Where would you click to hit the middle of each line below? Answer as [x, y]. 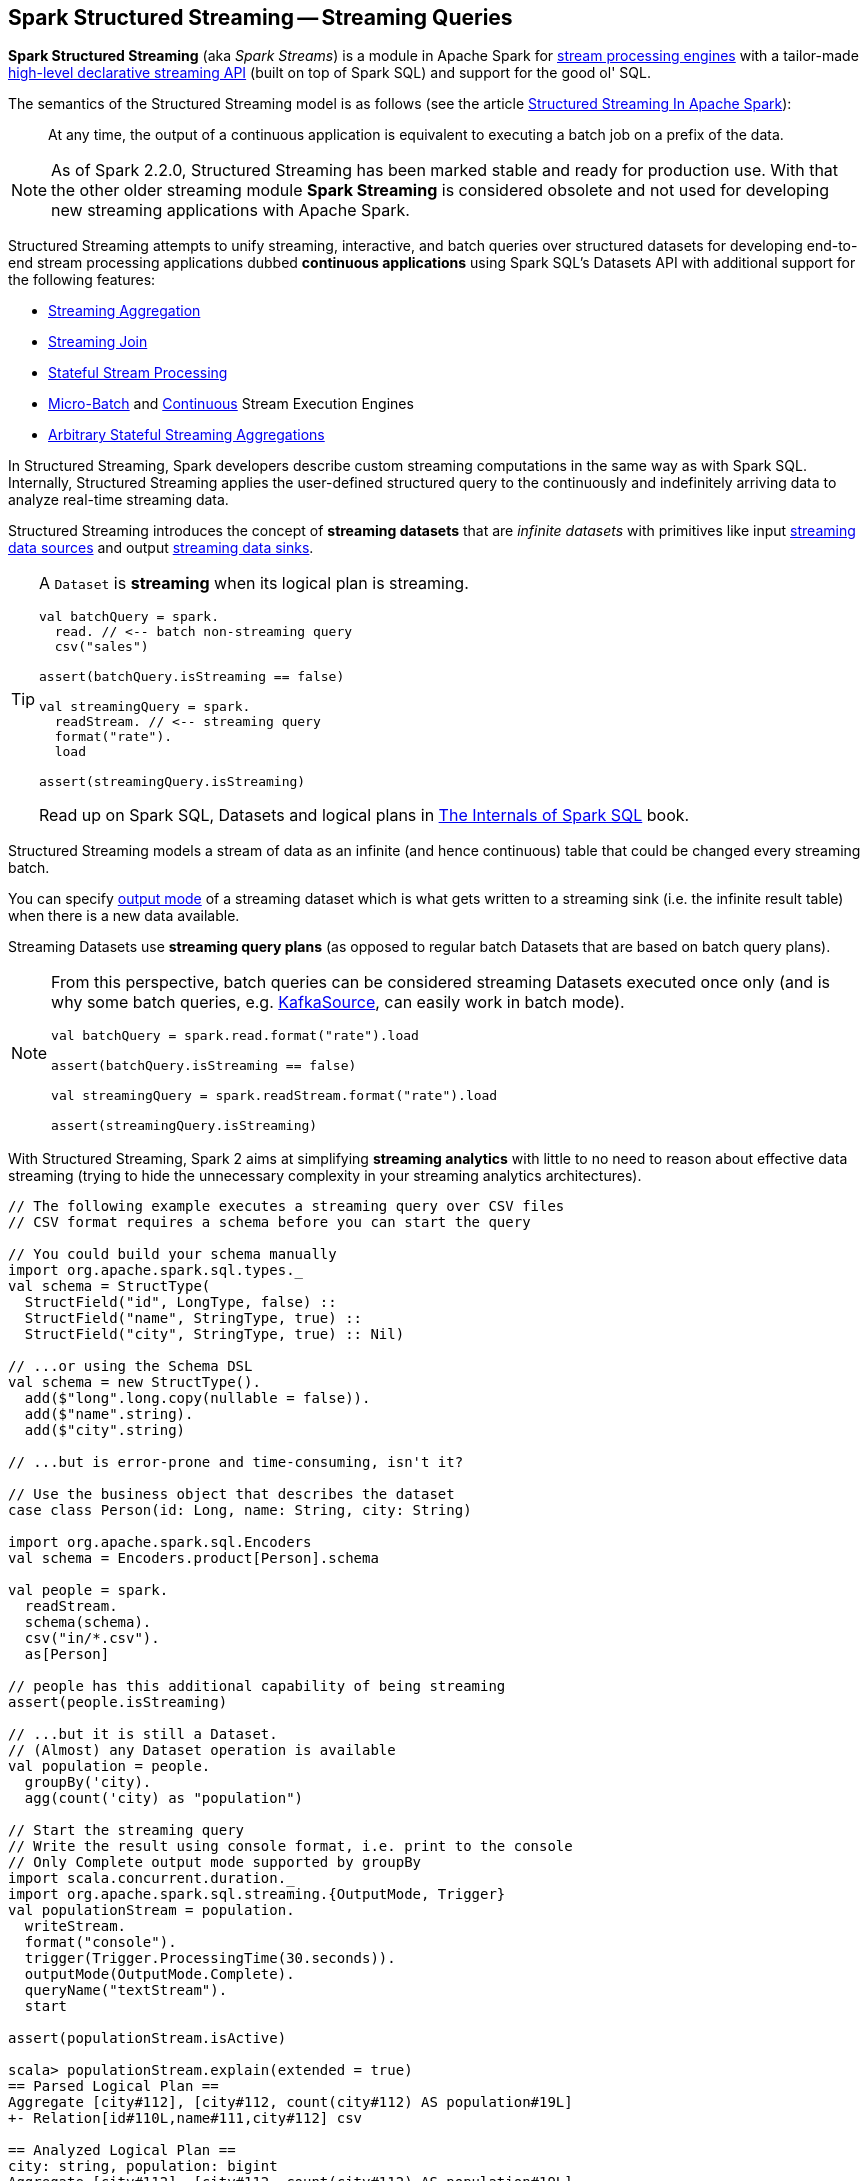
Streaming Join [98, 342]
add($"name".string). [109, 1414]
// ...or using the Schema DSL [130, 1366]
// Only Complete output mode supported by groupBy [215, 1862]
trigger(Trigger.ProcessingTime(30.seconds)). [210, 1958]
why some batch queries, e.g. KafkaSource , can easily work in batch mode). [338, 1002]
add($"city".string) [105, 1430]
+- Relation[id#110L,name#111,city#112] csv [185, 2118]
